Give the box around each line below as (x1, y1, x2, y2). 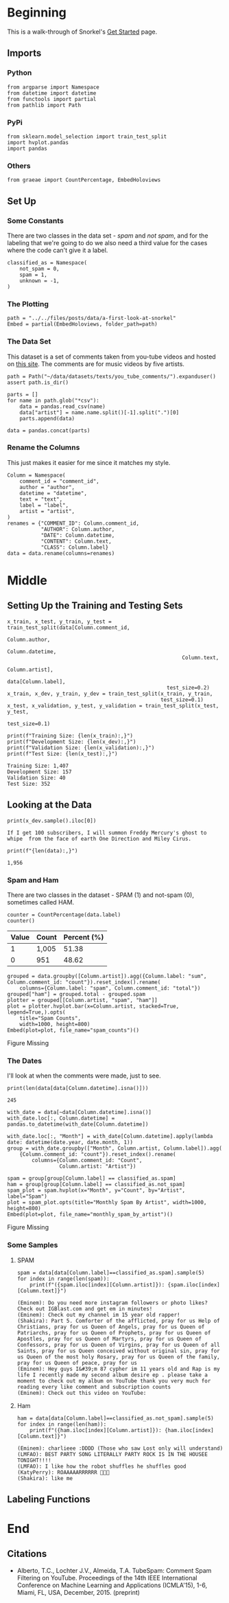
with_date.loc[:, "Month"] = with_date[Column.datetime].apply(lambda (7, 1133, 213, 1140)
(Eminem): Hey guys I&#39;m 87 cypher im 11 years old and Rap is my (16, 1365, 221, 1372)
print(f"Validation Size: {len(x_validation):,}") (7, 744, 155, 751)
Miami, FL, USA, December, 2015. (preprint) (16, 1588, 141, 1596)
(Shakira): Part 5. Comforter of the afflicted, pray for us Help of (16, 1317, 221, 1324)
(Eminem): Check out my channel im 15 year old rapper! (16, 1311, 180, 1318)
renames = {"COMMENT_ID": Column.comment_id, (7, 520, 139, 527)
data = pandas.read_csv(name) (19, 403, 106, 410)
